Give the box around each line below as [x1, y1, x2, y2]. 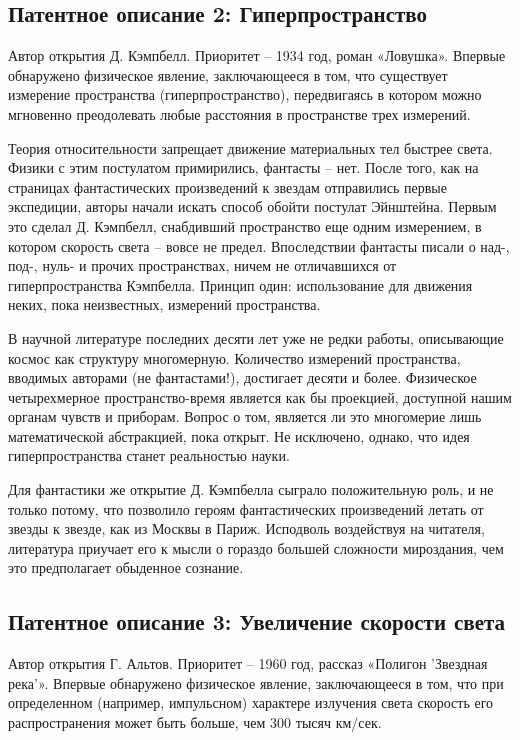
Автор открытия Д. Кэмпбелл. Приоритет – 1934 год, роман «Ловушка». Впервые [8, 45, 506, 66]
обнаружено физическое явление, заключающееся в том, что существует [8, 64, 448, 85]
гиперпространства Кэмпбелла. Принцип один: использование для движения [8, 274, 473, 295]
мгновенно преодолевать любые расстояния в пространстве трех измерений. [8, 103, 471, 124]
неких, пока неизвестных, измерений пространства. [8, 294, 321, 315]
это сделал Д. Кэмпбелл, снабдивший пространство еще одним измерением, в [8, 215, 482, 236]
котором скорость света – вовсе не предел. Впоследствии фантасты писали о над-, [8, 235, 510, 256]
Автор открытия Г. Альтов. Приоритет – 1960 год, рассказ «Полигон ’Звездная [8, 653, 488, 674]
